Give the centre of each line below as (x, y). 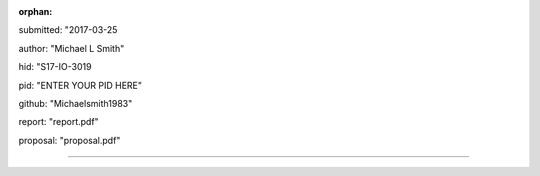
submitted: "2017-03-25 (68, 30)
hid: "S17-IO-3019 (55, 67)
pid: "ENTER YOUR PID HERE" (80, 85)
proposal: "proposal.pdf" (69, 140)
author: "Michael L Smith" (71, 48)
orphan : (35, 11)
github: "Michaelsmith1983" (75, 103)
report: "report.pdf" (58, 122)
